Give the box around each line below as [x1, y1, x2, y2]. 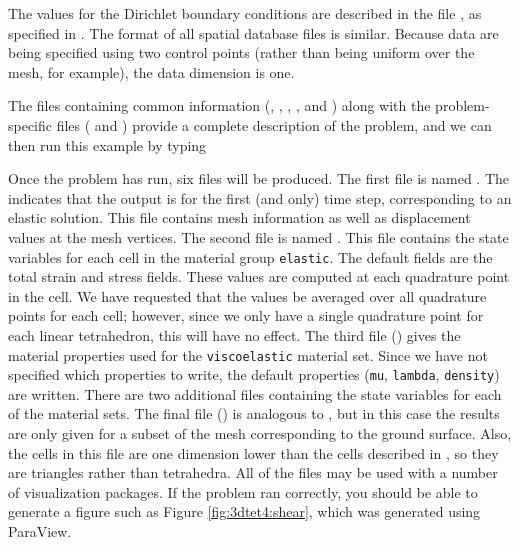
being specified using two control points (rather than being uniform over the [8, 42, 475, 63]
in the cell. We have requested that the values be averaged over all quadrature [8, 285, 487, 306]
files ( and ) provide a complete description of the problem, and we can [56, 114, 492, 135]
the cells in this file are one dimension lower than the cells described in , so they [8, 442, 499, 463]
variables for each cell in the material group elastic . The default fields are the [8, 246, 493, 267]
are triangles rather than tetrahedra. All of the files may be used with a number [8, 462, 498, 483]
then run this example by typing [8, 134, 207, 155]
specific [8, 114, 53, 135]
